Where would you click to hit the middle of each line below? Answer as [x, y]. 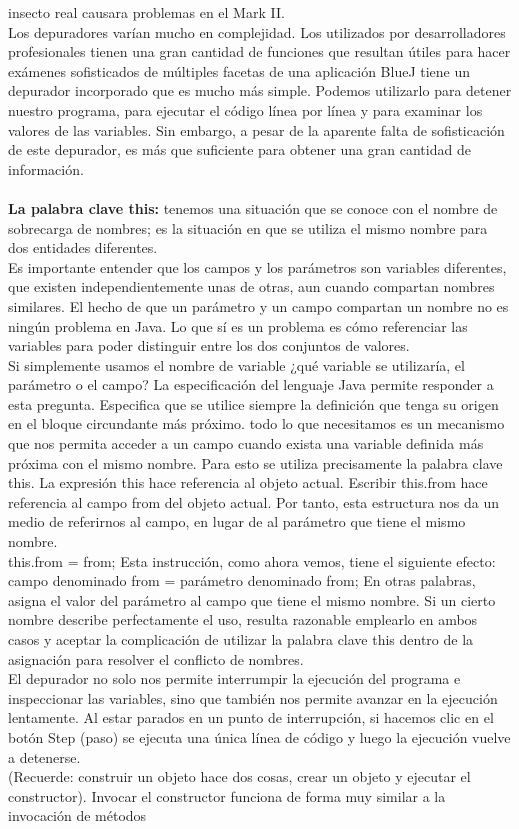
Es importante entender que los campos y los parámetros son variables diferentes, [257, 266]
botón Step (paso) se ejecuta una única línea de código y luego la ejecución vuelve [259, 736]
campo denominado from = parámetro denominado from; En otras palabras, [242, 580]
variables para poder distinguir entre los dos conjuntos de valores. [209, 345]
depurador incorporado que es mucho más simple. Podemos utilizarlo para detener [260, 90]
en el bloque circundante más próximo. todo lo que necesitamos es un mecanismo [256, 423]
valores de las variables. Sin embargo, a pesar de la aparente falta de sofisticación [256, 129]
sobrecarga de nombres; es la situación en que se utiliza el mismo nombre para [248, 227]
